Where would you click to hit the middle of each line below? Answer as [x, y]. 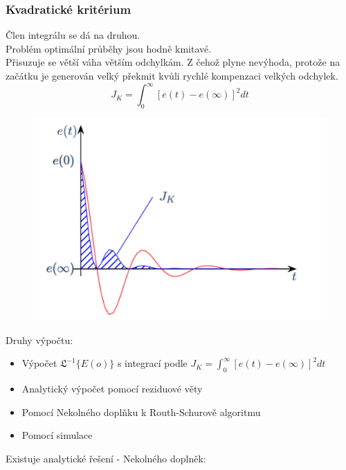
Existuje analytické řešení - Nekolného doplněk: [106, 458]
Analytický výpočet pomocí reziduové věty [112, 389]
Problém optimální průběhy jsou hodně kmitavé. [109, 48]
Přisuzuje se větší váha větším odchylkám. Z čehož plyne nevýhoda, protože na [173, 62]
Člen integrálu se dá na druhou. [73, 35]
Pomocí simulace [57, 435]
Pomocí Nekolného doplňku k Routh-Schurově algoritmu [141, 412]
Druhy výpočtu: [39, 340]
